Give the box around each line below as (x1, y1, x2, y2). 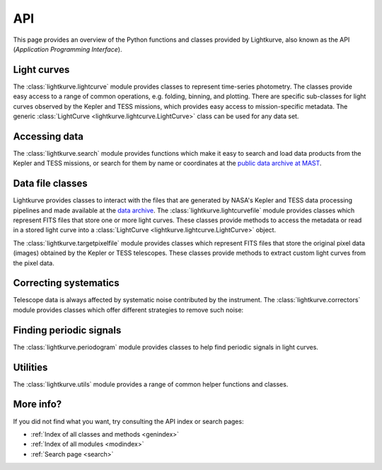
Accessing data (13, 130, 84, 142)
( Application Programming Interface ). (13, 45, 122, 53)
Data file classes (13, 178, 88, 190)
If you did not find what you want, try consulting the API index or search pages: (13, 417, 244, 425)
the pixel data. (13, 258, 54, 267)
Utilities (13, 361, 48, 373)
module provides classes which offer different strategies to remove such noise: (13, 305, 244, 314)
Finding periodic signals (13, 324, 122, 336)
